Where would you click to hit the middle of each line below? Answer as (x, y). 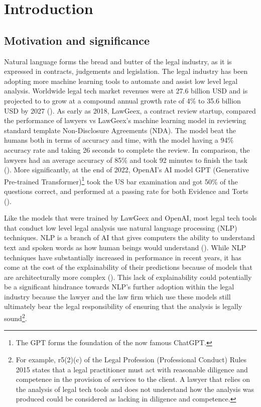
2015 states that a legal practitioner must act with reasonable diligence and (132, 369)
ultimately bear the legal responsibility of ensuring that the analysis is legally (123, 306)
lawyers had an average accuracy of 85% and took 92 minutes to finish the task (126, 160)
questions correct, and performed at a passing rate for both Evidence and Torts (126, 191)
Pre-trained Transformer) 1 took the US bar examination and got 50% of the (121, 180)
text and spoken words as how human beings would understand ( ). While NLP (125, 247)
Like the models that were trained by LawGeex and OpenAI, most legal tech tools (130, 218)
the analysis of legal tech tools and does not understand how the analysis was (135, 389)
